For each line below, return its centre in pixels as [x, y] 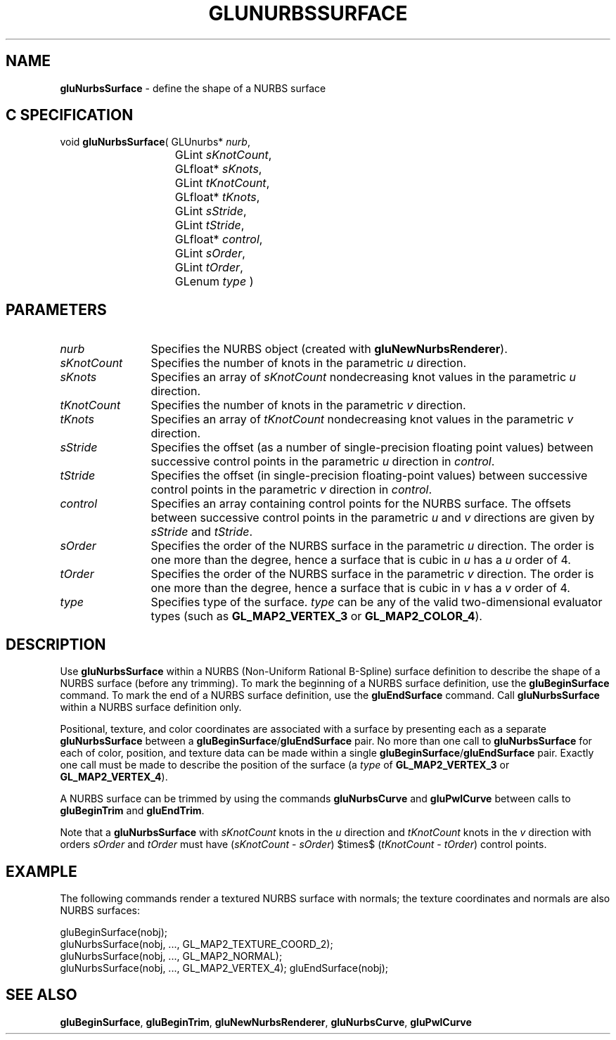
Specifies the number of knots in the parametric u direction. [309, 363]
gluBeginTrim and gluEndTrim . [132, 811]
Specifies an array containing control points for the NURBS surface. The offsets [361, 504]
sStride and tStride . [202, 532]
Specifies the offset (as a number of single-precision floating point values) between [372, 448]
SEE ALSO [41, 995]
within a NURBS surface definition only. [151, 707]
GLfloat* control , [219, 239]
